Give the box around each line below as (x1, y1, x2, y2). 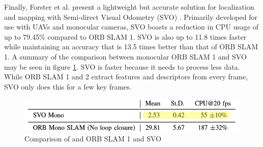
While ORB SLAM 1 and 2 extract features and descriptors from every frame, (4, 71, 248, 82)
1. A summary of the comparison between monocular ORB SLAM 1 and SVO (4, 51, 247, 62)
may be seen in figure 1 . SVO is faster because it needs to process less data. (4, 61, 240, 72)
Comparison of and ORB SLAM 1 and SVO (24, 133, 162, 143)
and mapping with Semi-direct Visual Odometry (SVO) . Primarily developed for (4, 11, 257, 22)
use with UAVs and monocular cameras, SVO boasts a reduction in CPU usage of (4, 21, 259, 32)
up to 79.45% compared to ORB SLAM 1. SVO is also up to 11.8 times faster (4, 31, 247, 42)
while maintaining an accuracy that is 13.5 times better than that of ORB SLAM (4, 41, 258, 52)
